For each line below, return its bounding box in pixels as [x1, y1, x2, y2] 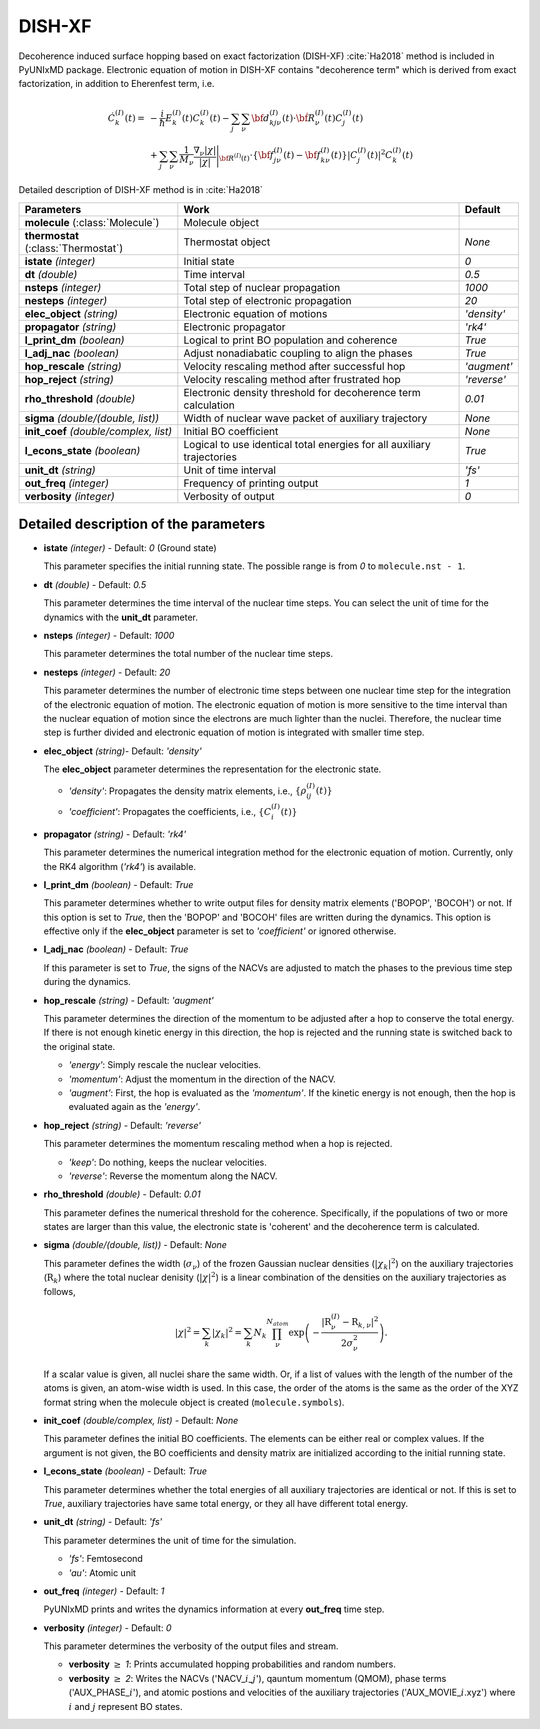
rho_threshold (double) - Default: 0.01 [43, 1188, 201, 1200]
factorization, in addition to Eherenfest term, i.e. [18, 78, 215, 90]
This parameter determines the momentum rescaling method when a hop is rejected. [43, 1138, 393, 1150]
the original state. [43, 1040, 116, 1052]
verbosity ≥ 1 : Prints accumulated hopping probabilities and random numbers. [68, 1658, 397, 1670]
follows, [43, 1285, 76, 1297]
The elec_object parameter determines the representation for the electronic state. [43, 763, 382, 775]
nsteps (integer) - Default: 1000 [43, 630, 175, 642]
